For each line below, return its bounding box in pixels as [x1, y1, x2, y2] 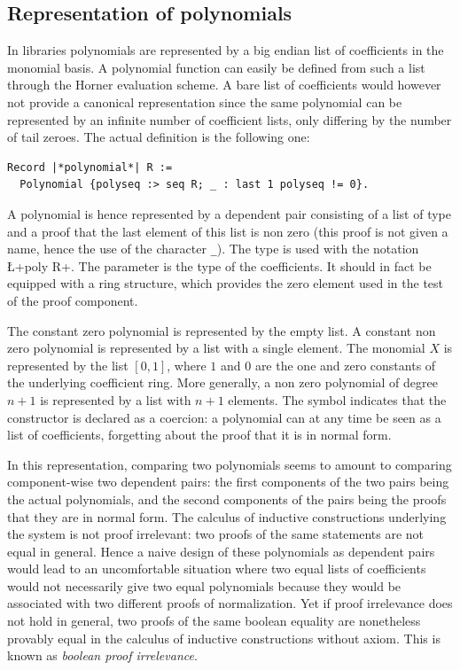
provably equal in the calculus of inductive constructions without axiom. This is [7, 628, 441, 647]
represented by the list [7, 355, 129, 374]
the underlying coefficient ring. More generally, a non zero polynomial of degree [7, 373, 438, 392]
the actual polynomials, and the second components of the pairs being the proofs [7, 489, 447, 508]
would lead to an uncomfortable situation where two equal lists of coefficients [7, 559, 426, 578]
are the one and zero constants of [254, 355, 436, 374]
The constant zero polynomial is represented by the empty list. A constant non [7, 321, 436, 339]
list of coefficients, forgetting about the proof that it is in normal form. [7, 425, 392, 444]
